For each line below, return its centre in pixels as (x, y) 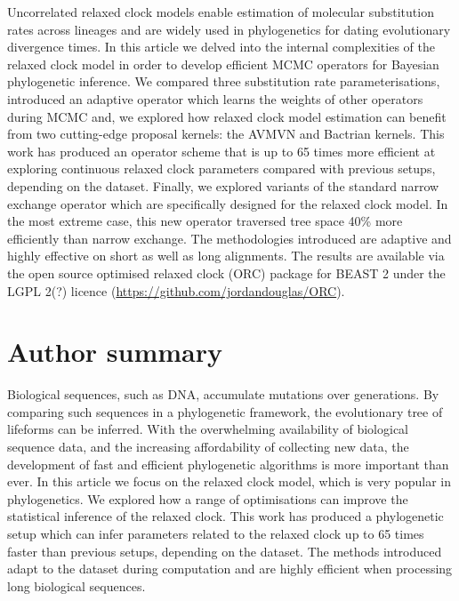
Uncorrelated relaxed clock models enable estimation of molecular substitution (221, 12)
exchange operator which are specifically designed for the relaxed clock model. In (228, 203)
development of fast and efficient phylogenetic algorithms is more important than (228, 464)
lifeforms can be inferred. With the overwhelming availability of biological (208, 429)
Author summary (115, 352)
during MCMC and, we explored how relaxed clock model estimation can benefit (227, 116)
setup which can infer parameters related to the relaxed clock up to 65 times (216, 533)
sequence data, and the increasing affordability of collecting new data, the (208, 446)
